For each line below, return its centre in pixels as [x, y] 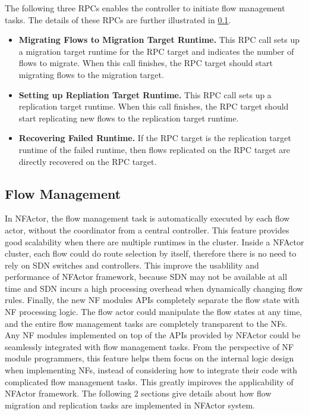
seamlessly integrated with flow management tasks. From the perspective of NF [149, 346]
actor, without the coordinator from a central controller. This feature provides [147, 230]
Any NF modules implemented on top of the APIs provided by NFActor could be [153, 335]
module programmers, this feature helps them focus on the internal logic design [149, 358]
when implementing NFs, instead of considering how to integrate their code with [151, 370]
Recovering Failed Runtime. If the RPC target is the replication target [155, 138]
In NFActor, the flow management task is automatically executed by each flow [147, 218]
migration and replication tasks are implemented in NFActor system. [130, 405]
